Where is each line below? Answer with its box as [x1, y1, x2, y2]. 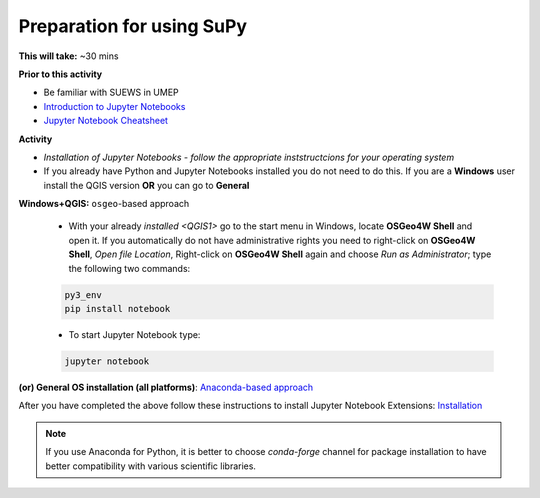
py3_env [64, 289, 102, 300]
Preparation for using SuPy [18, 15, 248, 37]
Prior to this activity [18, 68, 103, 80]
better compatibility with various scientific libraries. [45, 460, 257, 472]
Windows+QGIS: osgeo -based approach [18, 198, 190, 210]
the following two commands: [68, 262, 191, 274]
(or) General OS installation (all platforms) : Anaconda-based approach [18, 381, 314, 393]
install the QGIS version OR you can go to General [43, 179, 250, 191]
